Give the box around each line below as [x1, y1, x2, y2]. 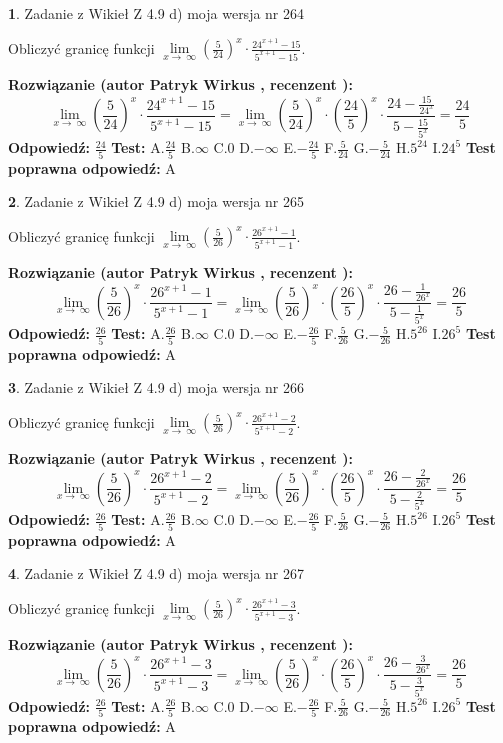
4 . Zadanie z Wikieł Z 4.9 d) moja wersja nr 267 [8, 563, 305, 584]
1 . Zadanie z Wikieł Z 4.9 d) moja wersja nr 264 [8, 3, 305, 23]
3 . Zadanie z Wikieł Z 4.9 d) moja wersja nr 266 [8, 377, 305, 398]
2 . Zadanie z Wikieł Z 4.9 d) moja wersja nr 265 [8, 191, 305, 212]
